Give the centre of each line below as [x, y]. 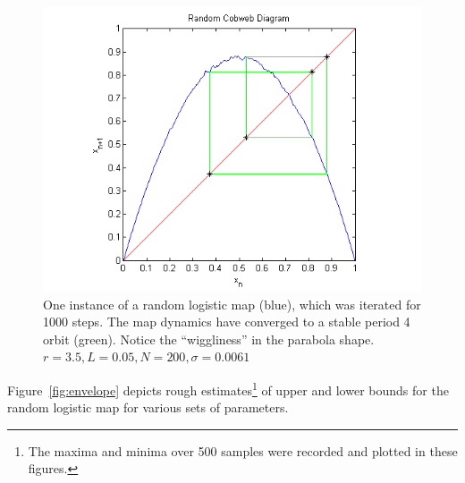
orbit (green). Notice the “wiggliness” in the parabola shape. [209, 339]
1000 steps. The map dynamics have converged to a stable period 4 [227, 322]
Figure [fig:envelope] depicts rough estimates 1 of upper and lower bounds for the [228, 388]
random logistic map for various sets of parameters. [148, 407]
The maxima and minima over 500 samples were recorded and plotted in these [243, 450]
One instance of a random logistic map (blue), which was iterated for [232, 304]
